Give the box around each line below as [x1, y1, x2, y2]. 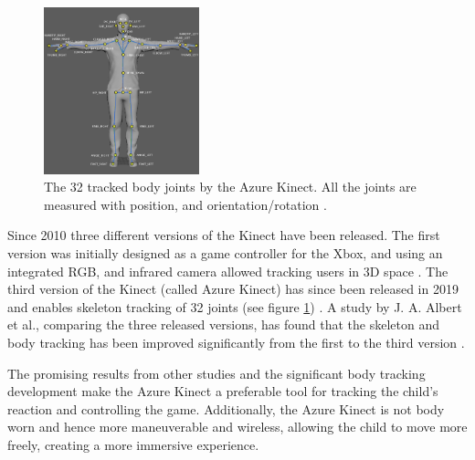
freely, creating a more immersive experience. [7, 434, 259, 454]
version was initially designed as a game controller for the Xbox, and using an [7, 243, 443, 262]
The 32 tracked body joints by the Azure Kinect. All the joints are [44, 177, 417, 196]
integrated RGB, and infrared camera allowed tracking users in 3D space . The [7, 261, 449, 280]
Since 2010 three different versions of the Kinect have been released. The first [7, 225, 440, 245]
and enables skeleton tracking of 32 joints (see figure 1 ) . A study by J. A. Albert [7, 297, 462, 316]
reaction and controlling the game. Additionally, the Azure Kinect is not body [7, 399, 445, 418]
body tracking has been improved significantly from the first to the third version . [7, 332, 465, 351]
